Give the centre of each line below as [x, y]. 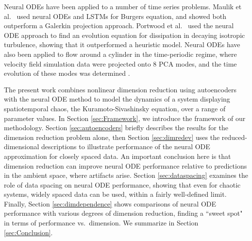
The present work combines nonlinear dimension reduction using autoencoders [120, 89]
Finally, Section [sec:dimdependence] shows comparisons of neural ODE [110, 203]
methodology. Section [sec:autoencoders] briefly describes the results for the [116, 128]
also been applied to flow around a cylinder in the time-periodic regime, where [120, 54]
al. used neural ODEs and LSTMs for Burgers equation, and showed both [115, 16]
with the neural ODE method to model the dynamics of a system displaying [117, 99]
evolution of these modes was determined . [67, 73]
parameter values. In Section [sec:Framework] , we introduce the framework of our [125, 118]
